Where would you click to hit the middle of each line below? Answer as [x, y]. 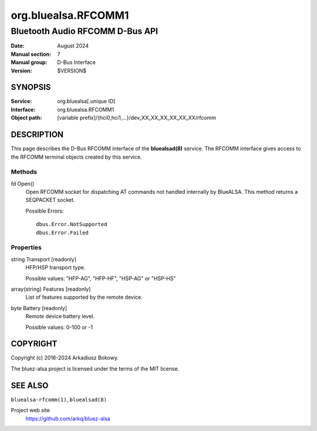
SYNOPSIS [31, 87]
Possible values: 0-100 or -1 [59, 327]
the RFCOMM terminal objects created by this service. [76, 157]
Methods [24, 172]
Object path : [26, 118]
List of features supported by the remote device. [84, 297]
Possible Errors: [45, 211]
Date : [18, 46]
